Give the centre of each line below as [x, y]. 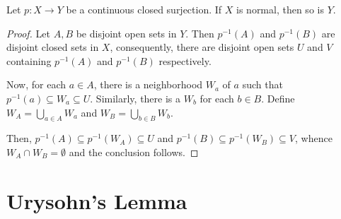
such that [262, 84]
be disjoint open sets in [126, 33]
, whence [313, 138]
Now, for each [36, 84]
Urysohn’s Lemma [97, 200]
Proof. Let [28, 33]
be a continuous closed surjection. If [144, 9]
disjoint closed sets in [53, 47]
